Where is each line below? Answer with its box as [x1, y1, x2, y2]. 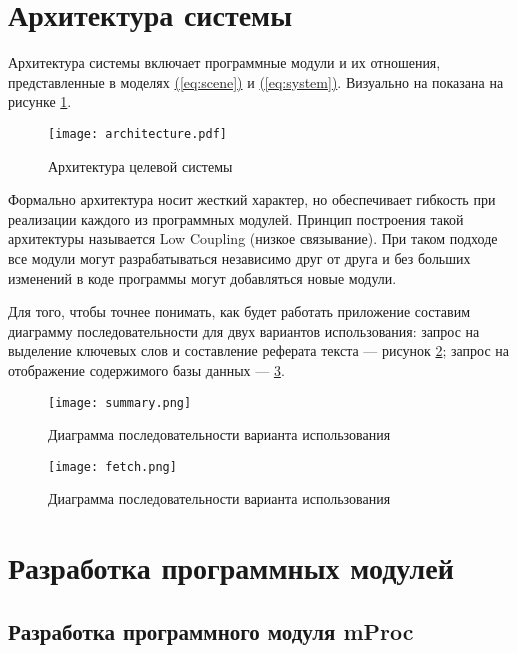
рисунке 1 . [8, 91, 72, 112]
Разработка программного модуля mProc [8, 615, 414, 646]
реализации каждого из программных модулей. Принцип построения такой [8, 208, 464, 229]
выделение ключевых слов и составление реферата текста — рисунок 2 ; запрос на [8, 340, 509, 361]
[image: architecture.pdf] [48, 126, 227, 141]
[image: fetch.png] [48, 459, 177, 474]
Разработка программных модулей [8, 547, 454, 588]
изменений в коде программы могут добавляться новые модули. [8, 267, 397, 288]
